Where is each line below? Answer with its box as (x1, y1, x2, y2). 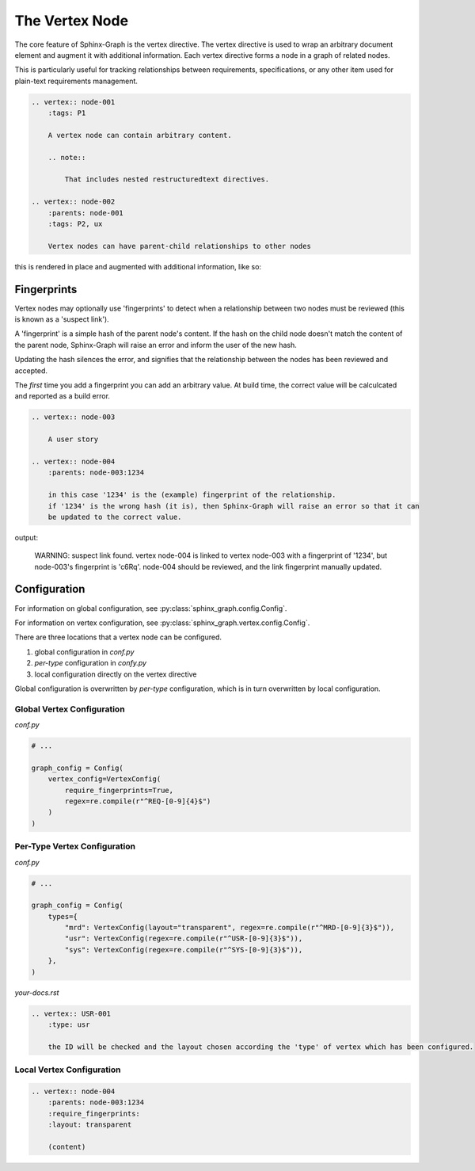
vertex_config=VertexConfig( (47, 775, 161, 784)
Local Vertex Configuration (14, 1064, 121, 1075)
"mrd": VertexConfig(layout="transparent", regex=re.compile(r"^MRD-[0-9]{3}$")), (64, 923, 395, 933)
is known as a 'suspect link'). (14, 315, 110, 324)
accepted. (14, 365, 47, 376)
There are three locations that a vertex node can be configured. (14, 632, 222, 642)
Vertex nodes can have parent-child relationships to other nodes (47, 242, 312, 250)
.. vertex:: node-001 (31, 97, 116, 106)
